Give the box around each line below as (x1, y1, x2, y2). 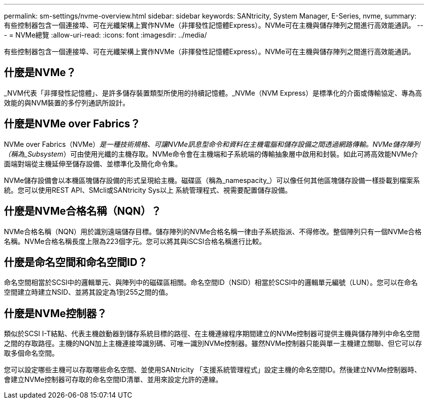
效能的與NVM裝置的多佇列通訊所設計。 (4, 98, 129, 107)
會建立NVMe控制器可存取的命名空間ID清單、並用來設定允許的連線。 (4, 375, 222, 384)
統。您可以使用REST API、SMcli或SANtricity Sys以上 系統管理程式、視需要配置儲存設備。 (4, 185, 292, 194)
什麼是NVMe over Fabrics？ (4, 118, 141, 130)
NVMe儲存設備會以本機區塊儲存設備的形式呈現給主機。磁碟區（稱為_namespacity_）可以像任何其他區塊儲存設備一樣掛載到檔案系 (4, 176, 420, 184)
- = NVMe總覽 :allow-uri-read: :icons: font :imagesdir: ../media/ (4, 31, 207, 39)
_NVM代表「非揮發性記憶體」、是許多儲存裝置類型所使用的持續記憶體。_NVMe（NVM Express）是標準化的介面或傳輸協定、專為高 (4, 88, 422, 97)
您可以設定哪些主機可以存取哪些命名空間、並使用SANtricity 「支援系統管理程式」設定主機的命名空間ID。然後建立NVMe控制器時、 (4, 365, 421, 374)
